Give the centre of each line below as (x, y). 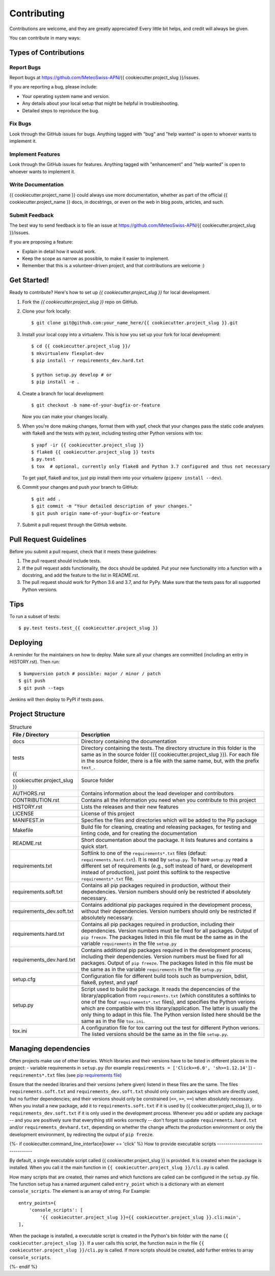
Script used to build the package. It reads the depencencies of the (160, 989)
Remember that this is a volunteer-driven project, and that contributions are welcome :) (113, 266)
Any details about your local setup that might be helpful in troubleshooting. (101, 103)
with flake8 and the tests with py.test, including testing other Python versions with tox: (113, 433)
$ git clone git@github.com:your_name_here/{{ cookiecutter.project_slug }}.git (135, 323)
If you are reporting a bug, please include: (53, 87)
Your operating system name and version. (66, 96)
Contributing (37, 13)
